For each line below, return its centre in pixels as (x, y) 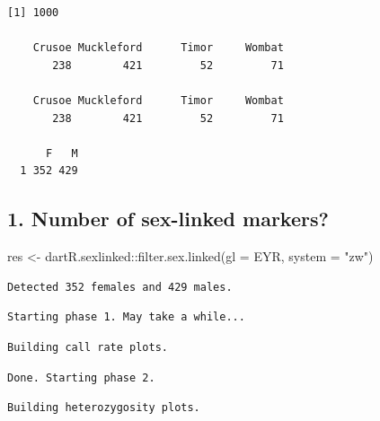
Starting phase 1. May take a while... (126, 317)
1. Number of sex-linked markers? (168, 219)
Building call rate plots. (88, 347)
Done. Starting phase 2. (81, 377)
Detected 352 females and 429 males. (120, 287)
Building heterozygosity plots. (104, 408)
